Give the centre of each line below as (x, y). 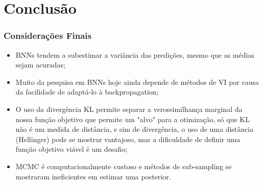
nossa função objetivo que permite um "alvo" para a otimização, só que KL (133, 119)
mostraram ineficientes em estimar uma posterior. (93, 176)
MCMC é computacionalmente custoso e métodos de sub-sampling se (124, 166)
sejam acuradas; (40, 65)
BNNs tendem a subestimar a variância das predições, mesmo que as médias (135, 54)
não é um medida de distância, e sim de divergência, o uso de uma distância (135, 129)
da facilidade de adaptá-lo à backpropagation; (87, 92)
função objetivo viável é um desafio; (71, 149)
